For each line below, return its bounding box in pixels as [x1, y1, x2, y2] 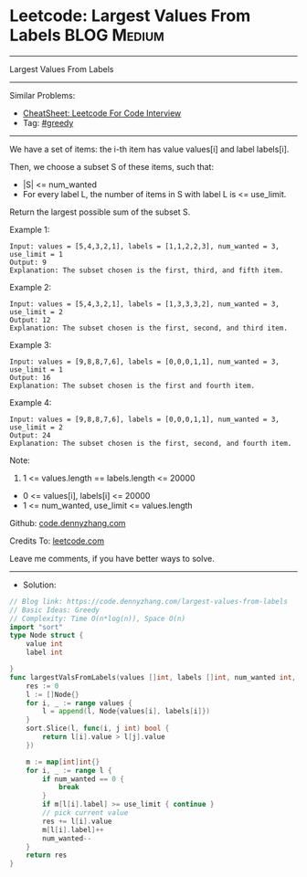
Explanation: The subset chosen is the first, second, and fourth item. [9, 438, 292, 448]
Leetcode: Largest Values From [9, 5, 251, 26]
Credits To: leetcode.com [9, 535, 105, 546]
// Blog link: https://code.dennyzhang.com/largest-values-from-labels [9, 597, 288, 606]
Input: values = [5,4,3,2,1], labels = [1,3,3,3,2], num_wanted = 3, [9, 299, 281, 309]
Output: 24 [9, 430, 51, 439]
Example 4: [9, 396, 52, 407]
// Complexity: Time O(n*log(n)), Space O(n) [9, 614, 185, 623]
